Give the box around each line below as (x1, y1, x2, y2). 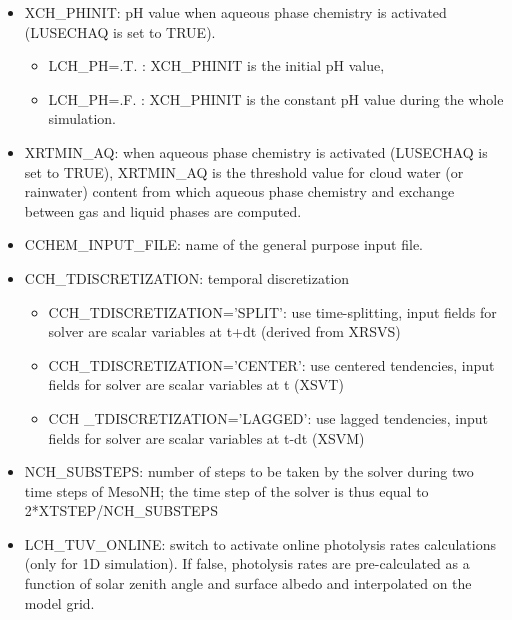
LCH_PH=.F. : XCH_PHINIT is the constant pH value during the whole (48, 88, 504, 109)
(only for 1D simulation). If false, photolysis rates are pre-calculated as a (24, 553, 470, 574)
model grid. (24, 592, 95, 613)
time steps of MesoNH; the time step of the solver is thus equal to (24, 480, 429, 501)
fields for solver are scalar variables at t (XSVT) (48, 374, 344, 395)
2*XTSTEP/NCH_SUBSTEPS (24, 500, 218, 521)
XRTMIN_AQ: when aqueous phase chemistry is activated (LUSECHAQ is (24, 141, 488, 162)
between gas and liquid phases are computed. (24, 200, 302, 221)
